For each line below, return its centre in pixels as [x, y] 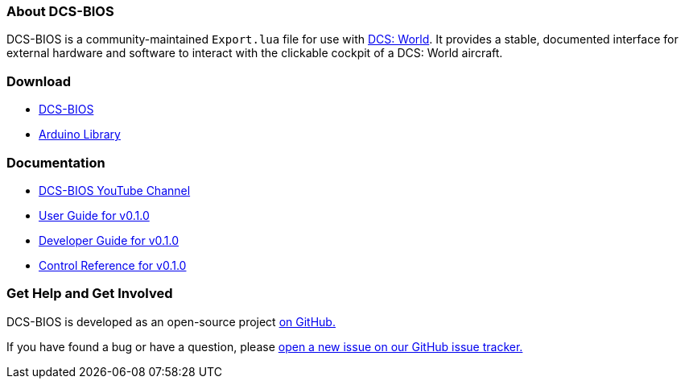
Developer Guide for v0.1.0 [109, 240]
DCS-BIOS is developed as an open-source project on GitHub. [171, 321]
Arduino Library [80, 135]
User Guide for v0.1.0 [94, 215]
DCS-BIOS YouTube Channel [115, 190]
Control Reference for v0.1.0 [113, 265]
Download [39, 81]
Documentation [56, 162]
